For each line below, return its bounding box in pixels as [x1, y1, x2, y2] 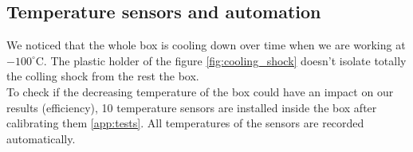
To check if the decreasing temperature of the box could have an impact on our [6, 83, 394, 99]
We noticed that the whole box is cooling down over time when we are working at [6, 37, 406, 53]
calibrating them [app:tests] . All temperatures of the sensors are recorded [6, 115, 364, 131]
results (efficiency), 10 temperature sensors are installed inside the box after [6, 99, 377, 115]
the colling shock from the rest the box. [6, 68, 199, 84]
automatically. [6, 130, 76, 146]
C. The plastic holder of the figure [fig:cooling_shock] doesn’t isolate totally [35, 52, 407, 68]
